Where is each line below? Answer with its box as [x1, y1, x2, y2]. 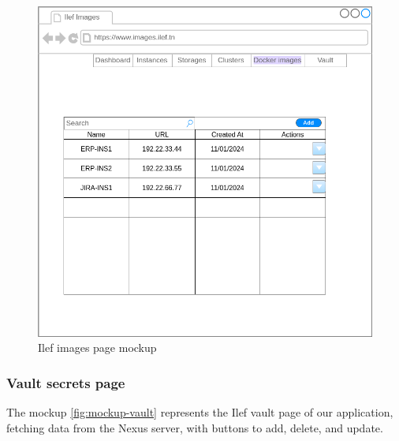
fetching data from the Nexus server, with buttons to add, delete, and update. [6, 419, 383, 435]
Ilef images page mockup [38, 339, 157, 356]
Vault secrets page [6, 372, 125, 392]
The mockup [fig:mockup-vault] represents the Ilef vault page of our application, [6, 404, 393, 420]
